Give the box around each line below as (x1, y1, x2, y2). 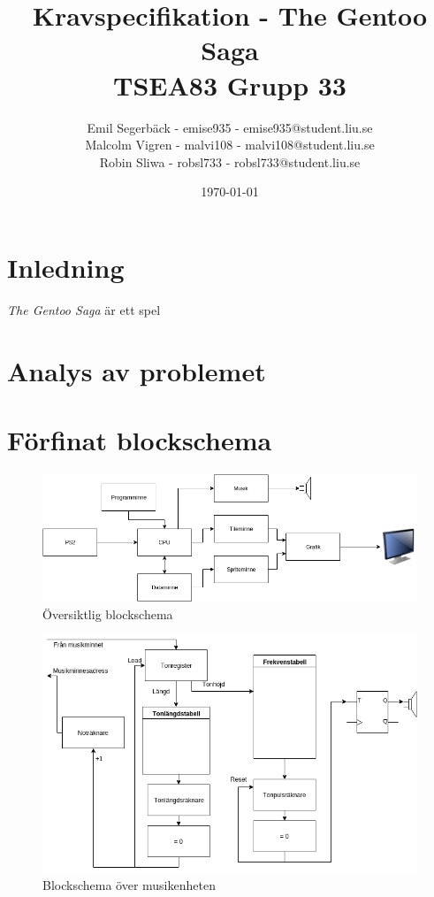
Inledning (7, 249, 125, 285)
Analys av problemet (7, 352, 266, 388)
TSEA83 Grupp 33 (113, 66, 346, 103)
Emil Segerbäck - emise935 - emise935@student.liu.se (87, 118, 373, 136)
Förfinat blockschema (7, 421, 272, 457)
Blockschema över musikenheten (42, 875, 216, 893)
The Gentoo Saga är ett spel (7, 300, 161, 318)
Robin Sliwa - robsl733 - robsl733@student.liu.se (99, 152, 361, 171)
